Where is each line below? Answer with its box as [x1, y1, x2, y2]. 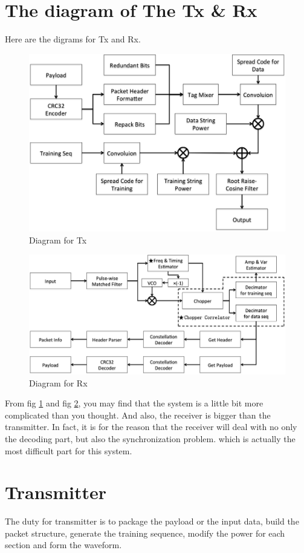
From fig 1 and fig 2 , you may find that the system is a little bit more [5, 397, 264, 409]
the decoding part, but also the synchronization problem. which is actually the [5, 432, 296, 445]
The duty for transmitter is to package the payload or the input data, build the [5, 515, 299, 528]
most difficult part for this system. [5, 444, 132, 457]
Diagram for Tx [29, 233, 87, 246]
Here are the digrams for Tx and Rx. [5, 33, 141, 45]
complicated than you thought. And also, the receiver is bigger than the [5, 408, 271, 421]
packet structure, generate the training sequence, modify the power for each [5, 526, 285, 539]
